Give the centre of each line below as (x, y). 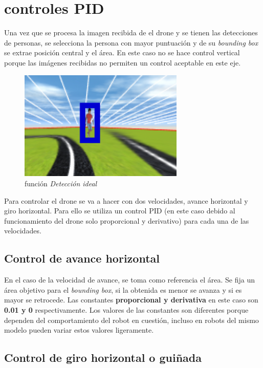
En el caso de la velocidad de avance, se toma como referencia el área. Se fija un (129, 280)
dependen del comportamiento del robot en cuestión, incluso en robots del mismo (131, 320)
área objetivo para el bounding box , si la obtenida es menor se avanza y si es (123, 289)
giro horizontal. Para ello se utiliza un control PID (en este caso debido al (120, 211)
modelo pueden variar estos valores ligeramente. (79, 330)
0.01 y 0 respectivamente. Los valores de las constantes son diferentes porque (126, 309)
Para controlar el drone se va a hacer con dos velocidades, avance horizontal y (126, 200)
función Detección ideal (61, 183)
